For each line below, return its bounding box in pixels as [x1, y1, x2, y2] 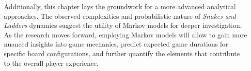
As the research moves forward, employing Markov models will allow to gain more [4, 29, 247, 39]
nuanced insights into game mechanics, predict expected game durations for [4, 39, 228, 49]
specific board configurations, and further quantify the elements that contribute [4, 48, 240, 58]
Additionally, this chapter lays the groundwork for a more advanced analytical [4, 1, 236, 11]
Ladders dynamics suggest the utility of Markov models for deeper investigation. [4, 20, 242, 30]
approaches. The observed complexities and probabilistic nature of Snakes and [4, 11, 236, 21]
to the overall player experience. [4, 58, 99, 68]
